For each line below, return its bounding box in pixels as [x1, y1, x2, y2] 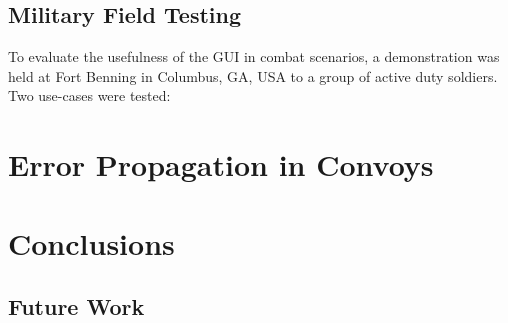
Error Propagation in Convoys [8, 144, 434, 185]
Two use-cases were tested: [8, 85, 171, 106]
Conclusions [8, 222, 175, 263]
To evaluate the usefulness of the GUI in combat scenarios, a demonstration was [8, 46, 500, 67]
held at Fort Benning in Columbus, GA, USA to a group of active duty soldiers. [8, 65, 498, 86]
